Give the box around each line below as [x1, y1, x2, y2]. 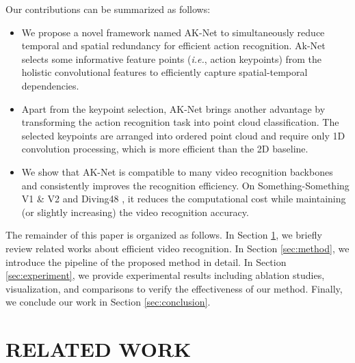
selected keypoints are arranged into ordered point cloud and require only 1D [21, 128, 345, 142]
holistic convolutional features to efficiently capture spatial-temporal [21, 65, 308, 79]
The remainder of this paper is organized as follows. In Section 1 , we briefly [5, 228, 322, 242]
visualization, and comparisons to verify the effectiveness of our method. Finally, [5, 281, 343, 295]
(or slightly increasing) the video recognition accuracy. [21, 204, 249, 219]
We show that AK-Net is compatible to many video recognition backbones [21, 164, 333, 178]
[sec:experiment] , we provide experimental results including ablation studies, [5, 268, 325, 282]
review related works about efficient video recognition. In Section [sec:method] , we [5, 241, 350, 255]
